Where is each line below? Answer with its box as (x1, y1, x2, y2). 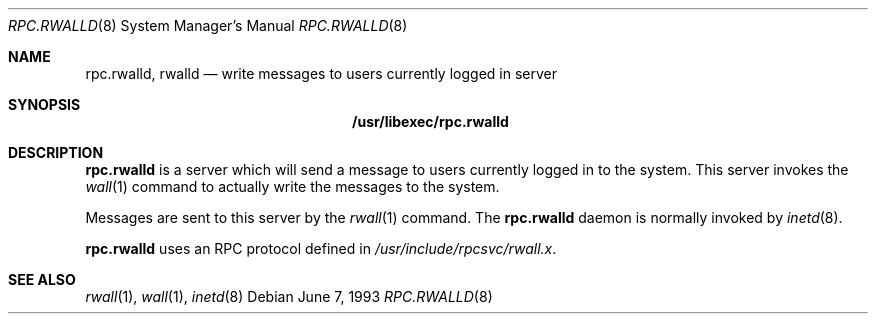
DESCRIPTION (8, 144, 104, 161)
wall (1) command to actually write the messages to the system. (85, 178, 500, 195)
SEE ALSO (8, 271, 76, 288)
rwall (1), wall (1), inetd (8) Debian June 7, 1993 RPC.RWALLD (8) (85, 288, 493, 305)
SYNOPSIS (8, 96, 81, 113)
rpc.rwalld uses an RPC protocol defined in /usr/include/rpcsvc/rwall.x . (85, 240, 557, 257)
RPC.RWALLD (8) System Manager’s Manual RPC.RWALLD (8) (8, 17, 408, 34)
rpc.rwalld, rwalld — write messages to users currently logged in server (85, 65, 557, 82)
